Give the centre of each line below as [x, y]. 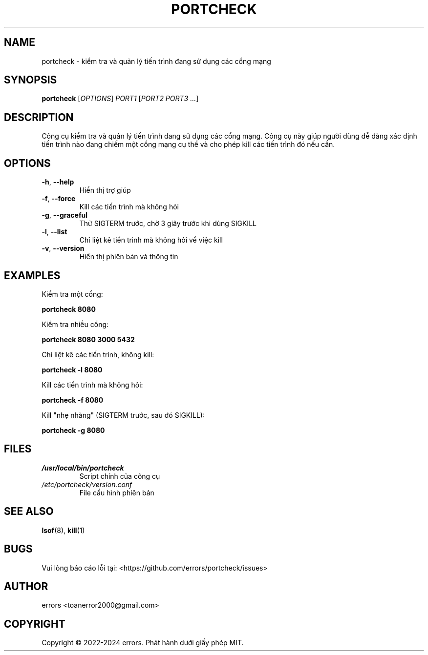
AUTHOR [26, 586]
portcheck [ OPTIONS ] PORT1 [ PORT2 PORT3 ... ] [120, 99]
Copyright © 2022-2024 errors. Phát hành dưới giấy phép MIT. [143, 643]
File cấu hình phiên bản [117, 492]
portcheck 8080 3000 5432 [88, 339]
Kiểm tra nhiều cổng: [75, 324]
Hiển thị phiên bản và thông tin [129, 257]
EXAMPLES [32, 275]
